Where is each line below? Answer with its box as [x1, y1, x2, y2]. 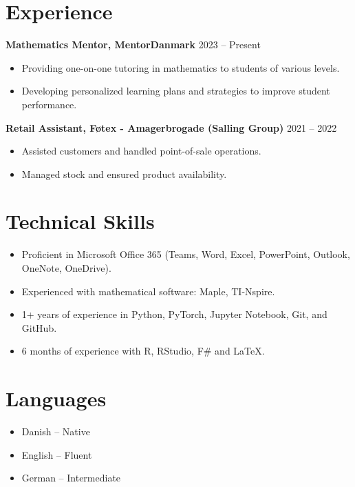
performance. [21, 97, 77, 111]
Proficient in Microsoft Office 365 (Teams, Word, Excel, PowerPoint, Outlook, [21, 247, 350, 261]
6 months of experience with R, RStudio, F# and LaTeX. [21, 344, 265, 358]
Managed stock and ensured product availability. [21, 166, 227, 181]
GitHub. [21, 320, 57, 335]
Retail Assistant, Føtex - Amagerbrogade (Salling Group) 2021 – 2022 [6, 120, 337, 135]
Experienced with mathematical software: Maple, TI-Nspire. [21, 284, 275, 298]
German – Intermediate [21, 470, 121, 485]
